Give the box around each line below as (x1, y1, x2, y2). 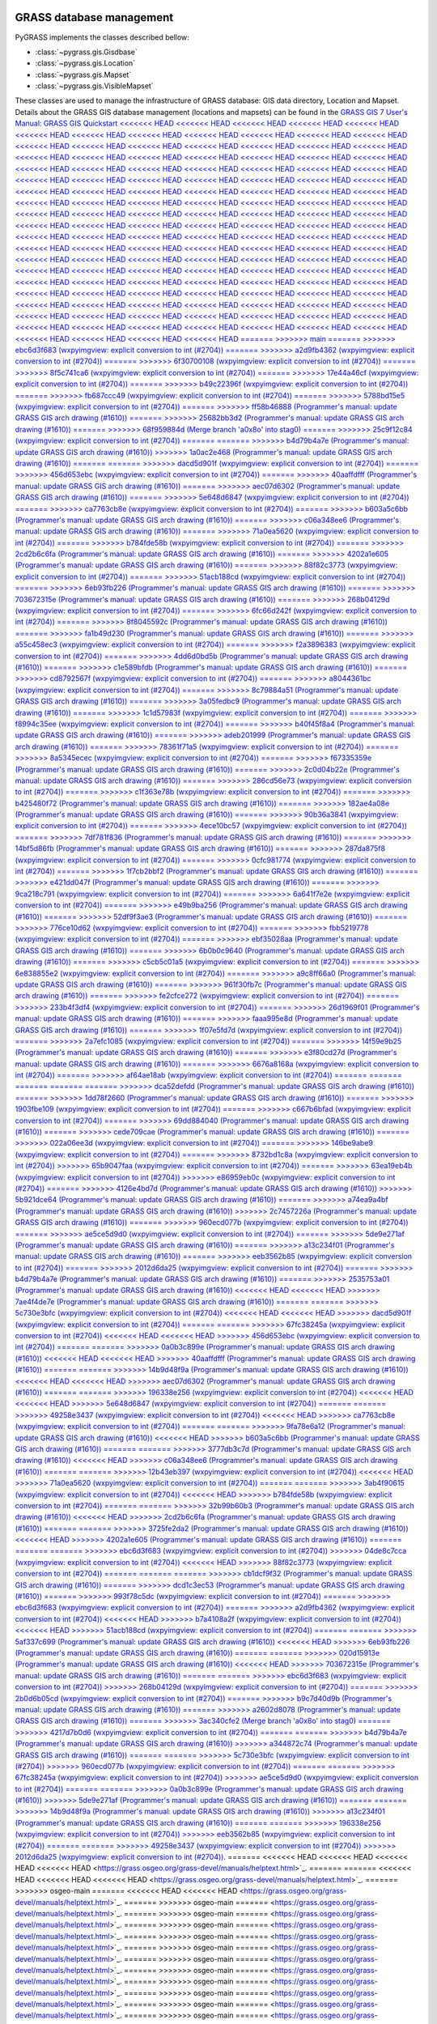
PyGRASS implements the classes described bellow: (15, 32, 189, 42)
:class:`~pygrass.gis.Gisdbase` (35, 47, 138, 57)
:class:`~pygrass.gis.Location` (35, 58, 136, 68)
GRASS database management (15, 11, 174, 24)
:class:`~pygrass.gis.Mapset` (35, 70, 132, 79)
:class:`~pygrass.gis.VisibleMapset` (35, 81, 154, 91)
